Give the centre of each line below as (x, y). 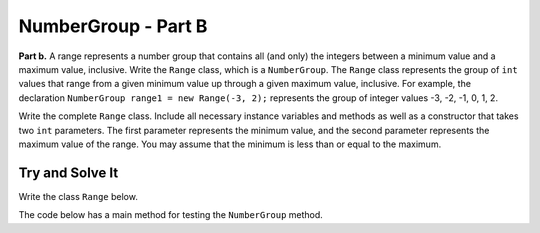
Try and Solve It (68, 172)
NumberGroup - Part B (113, 26)
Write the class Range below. (78, 196)
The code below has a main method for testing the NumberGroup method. (171, 215)
